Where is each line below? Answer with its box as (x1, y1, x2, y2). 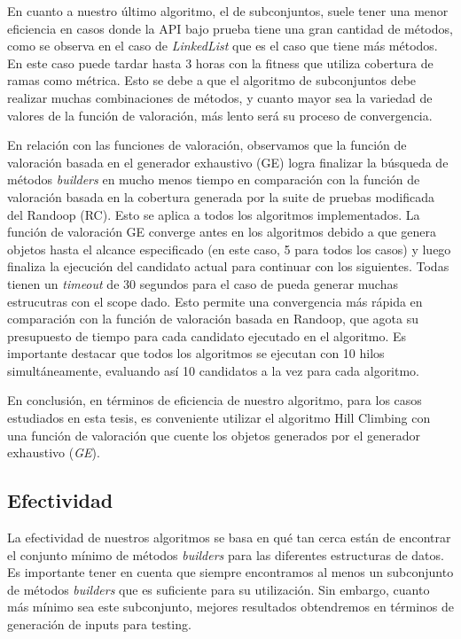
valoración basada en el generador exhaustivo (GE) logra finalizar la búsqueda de (7, 152, 449, 171)
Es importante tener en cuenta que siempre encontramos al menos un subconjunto (7, 563, 454, 581)
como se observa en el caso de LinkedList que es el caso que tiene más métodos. (7, 36, 438, 55)
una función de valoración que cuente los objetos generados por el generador (7, 425, 420, 444)
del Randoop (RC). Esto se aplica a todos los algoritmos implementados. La (7, 205, 420, 223)
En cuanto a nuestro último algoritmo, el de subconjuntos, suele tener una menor (7, 2, 449, 19)
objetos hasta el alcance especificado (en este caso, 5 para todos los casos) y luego (7, 239, 451, 258)
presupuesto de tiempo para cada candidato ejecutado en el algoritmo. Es (7, 326, 407, 345)
